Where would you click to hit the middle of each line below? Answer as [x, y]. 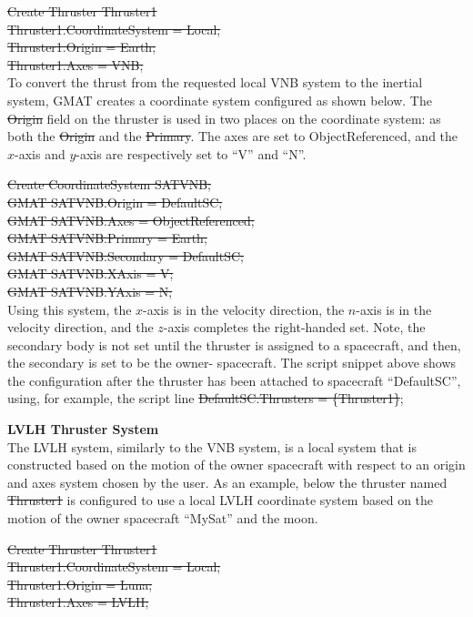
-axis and [40, 153]
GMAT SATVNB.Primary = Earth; [107, 238]
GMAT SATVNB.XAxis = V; [91, 273]
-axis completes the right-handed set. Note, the [294, 327]
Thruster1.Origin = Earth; [82, 47]
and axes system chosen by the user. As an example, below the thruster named [227, 482]
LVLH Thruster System [83, 429]
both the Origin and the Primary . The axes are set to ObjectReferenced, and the [233, 136]
